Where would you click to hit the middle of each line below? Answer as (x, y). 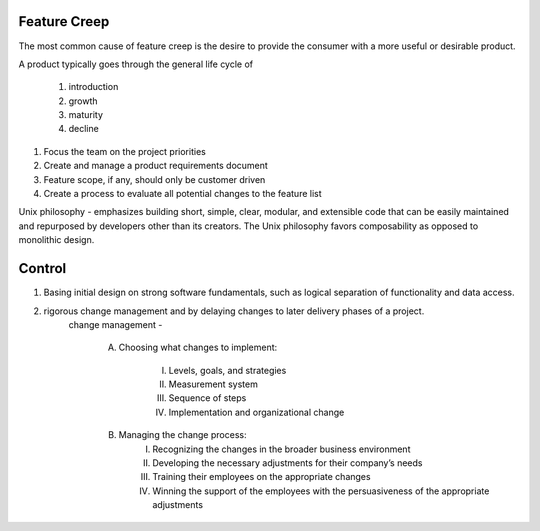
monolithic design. (56, 240)
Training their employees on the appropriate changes (261, 477)
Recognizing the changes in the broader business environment (281, 449)
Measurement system (213, 384)
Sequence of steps (207, 398)
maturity (86, 115)
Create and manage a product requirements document (156, 166)
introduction (93, 87)
